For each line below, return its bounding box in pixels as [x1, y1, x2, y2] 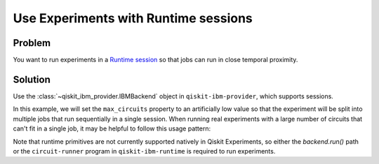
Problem [13, 37, 51, 49]
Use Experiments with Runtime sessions [13, 10, 253, 26]
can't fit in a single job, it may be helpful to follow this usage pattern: [13, 124, 211, 133]
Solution [13, 73, 51, 85]
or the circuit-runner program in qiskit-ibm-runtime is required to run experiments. [13, 147, 276, 155]
